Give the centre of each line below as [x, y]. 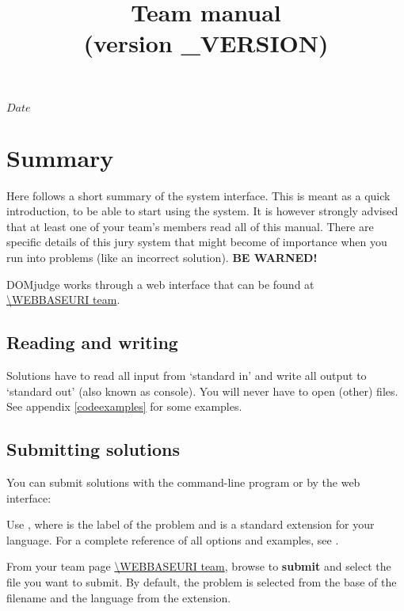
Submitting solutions [93, 449]
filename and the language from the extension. [119, 597]
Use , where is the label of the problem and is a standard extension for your [191, 524]
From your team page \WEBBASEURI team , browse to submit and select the [199, 566]
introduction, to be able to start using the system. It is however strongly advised [202, 211]
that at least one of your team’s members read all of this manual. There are [190, 226]
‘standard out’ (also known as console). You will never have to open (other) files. [202, 391]
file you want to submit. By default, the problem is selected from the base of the [202, 582]
